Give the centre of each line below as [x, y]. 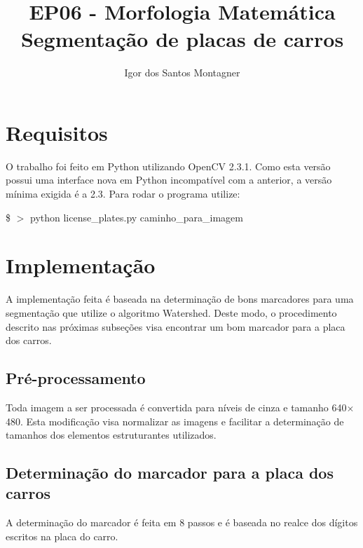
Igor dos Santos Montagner [182, 73]
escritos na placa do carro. [62, 536]
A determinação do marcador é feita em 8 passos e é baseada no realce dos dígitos [182, 522]
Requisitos [57, 132]
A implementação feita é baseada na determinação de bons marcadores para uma [180, 299]
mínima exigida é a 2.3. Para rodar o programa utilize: [123, 194]
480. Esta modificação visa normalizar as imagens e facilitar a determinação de [175, 421]
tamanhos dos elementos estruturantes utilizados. [111, 435]
